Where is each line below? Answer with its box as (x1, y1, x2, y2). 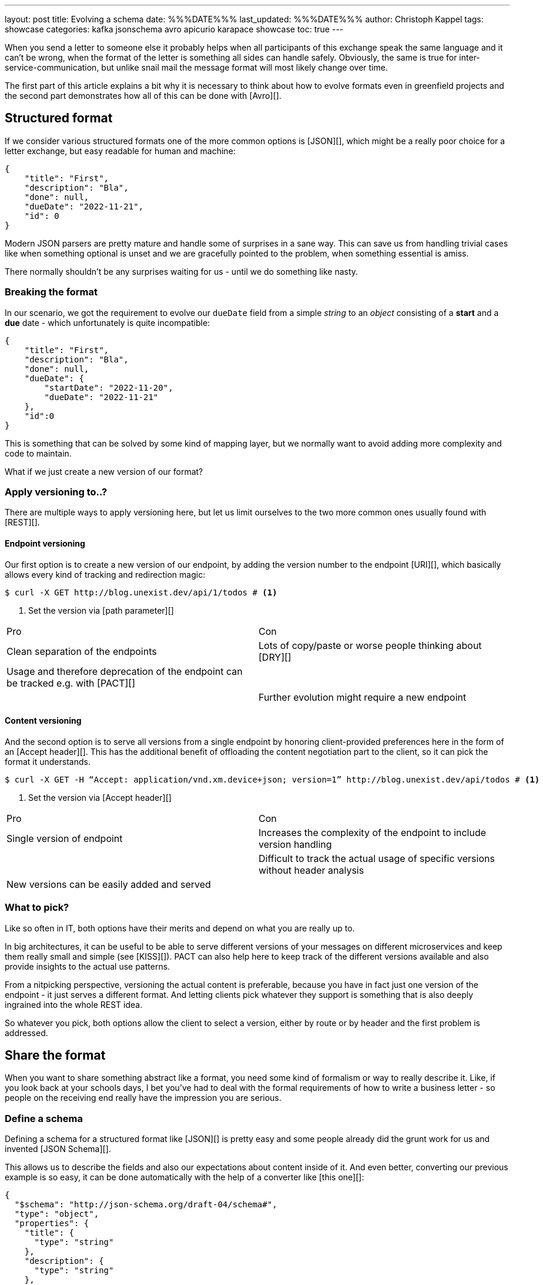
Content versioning (5, 715, 82, 726)
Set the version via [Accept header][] (28, 792, 172, 803)
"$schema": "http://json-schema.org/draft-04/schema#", (14, 1200, 277, 1210)
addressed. (5, 1027, 48, 1038)
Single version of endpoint (6, 832, 123, 844)
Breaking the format (5, 286, 98, 298)
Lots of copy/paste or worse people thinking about (259, 639, 482, 651)
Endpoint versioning (5, 538, 85, 548)
